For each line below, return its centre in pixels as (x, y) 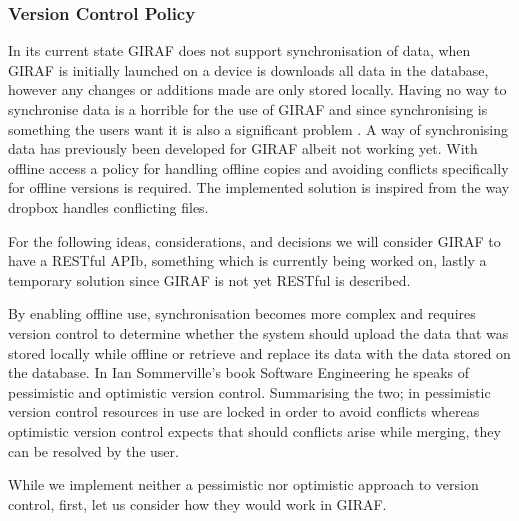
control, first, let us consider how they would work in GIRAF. (197, 503)
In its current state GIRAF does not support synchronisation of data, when (239, 50)
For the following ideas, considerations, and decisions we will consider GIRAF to (254, 240)
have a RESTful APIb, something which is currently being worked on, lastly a (247, 260)
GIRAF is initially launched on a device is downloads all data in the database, (248, 69)
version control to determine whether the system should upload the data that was (258, 332)
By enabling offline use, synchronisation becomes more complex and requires (242, 313)
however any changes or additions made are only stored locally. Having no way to (257, 89)
